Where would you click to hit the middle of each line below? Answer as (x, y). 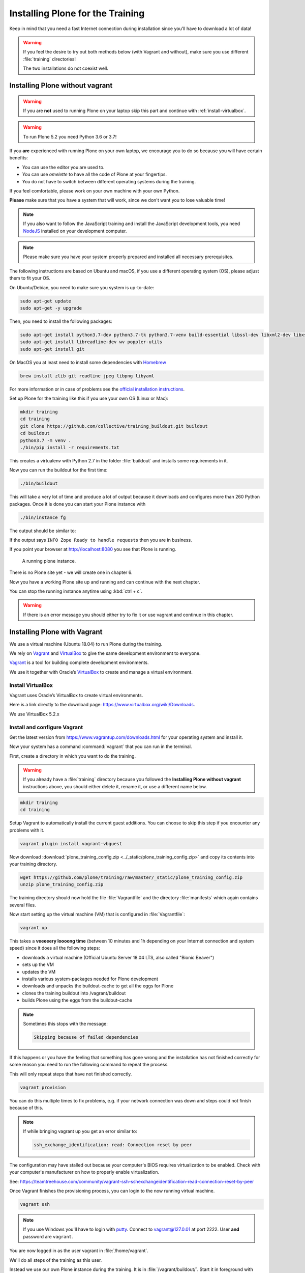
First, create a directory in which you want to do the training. (73, 756)
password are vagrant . (48, 1236)
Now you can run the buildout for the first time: (58, 470)
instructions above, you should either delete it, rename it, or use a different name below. (115, 786)
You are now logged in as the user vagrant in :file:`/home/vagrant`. (79, 1251)
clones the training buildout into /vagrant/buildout (74, 993)
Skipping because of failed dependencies (86, 1037)
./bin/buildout (39, 483)
